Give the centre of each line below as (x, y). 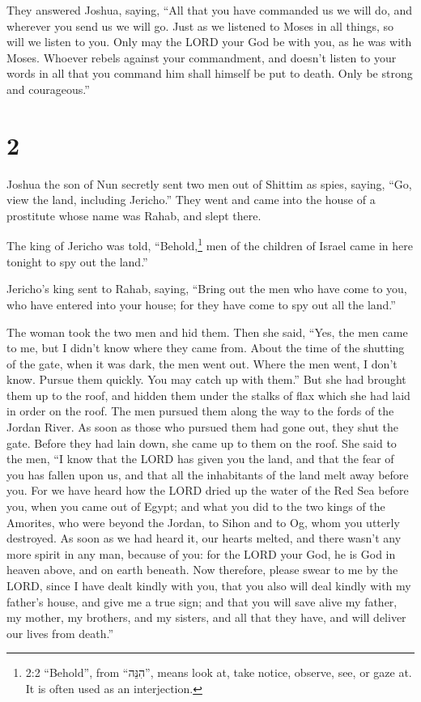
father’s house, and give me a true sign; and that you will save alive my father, (202, 601)
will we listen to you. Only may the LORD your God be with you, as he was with (209, 42)
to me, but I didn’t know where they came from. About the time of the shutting (206, 348)
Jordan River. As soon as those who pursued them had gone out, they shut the (202, 427)
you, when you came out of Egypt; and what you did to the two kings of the (196, 506)
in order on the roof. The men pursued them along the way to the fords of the (200, 411)
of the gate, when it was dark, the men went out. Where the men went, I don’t (202, 363)
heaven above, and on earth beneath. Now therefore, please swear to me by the (202, 570)
